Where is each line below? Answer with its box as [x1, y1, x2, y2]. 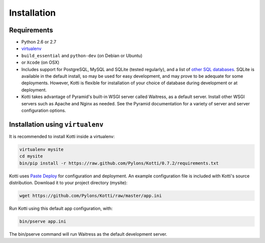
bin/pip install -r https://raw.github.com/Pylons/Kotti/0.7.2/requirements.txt [19, 160, 219, 166]
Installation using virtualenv [9, 120, 104, 128]
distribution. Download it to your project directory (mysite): [9, 180, 128, 186]
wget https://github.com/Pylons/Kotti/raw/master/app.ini [19, 193, 162, 198]
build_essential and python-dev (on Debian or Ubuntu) [21, 52, 143, 58]
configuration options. [21, 107, 66, 113]
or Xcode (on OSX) [21, 59, 60, 66]
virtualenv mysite [19, 146, 64, 152]
